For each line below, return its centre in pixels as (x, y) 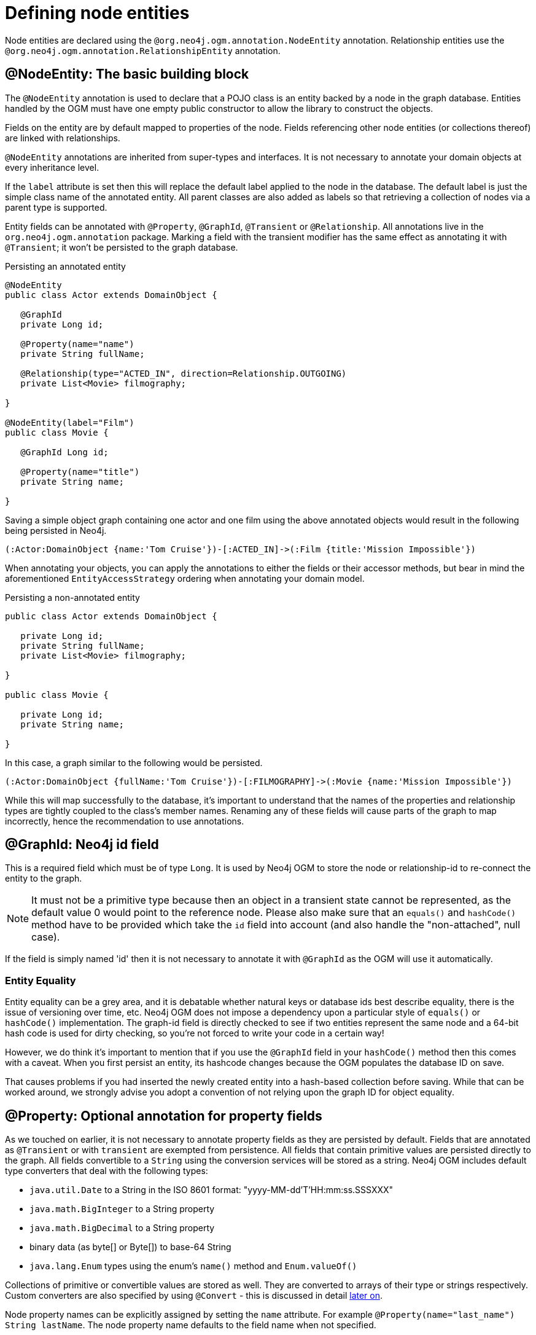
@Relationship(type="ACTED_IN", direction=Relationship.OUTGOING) (184, 373)
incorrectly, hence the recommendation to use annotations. (125, 821)
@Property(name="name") (77, 344)
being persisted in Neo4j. (56, 530)
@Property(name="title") (80, 472)
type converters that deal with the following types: (107, 1171)
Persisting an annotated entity (65, 266)
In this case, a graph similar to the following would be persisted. (134, 762)
